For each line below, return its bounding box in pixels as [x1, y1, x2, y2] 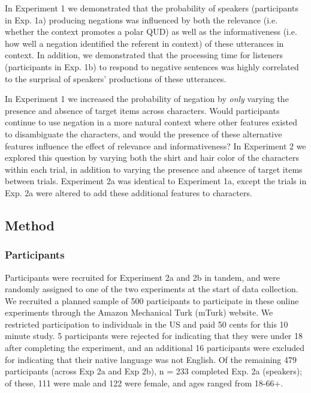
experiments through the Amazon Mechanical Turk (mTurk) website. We [5, 306, 273, 319]
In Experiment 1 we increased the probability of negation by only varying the [5, 92, 289, 105]
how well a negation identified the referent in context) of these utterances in [5, 37, 284, 49]
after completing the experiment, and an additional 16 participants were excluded [5, 341, 304, 354]
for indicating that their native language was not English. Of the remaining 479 [5, 353, 297, 365]
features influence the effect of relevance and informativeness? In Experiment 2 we [5, 139, 306, 152]
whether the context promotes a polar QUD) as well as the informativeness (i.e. [5, 25, 297, 38]
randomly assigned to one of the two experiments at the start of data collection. [5, 283, 298, 295]
